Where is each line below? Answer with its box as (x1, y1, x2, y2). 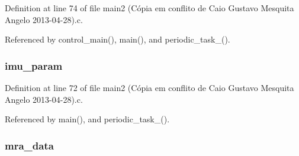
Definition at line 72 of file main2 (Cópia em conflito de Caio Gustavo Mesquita (5, 82, 294, 93)
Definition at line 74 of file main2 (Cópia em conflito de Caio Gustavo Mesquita (5, 2, 294, 14)
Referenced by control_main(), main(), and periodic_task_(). (5, 33, 230, 45)
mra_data (5, 138, 54, 152)
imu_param (5, 58, 63, 73)
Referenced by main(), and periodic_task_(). (5, 113, 170, 125)
